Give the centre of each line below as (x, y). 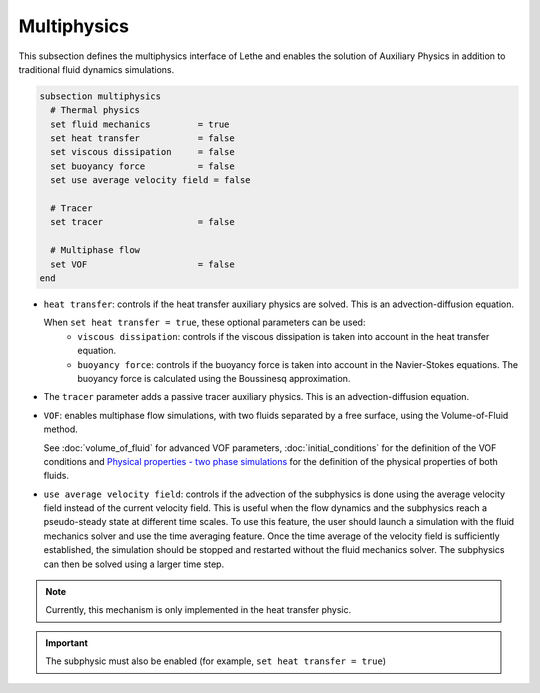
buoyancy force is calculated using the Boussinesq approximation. (214, 378)
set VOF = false (142, 264)
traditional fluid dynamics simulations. (96, 69)
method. (61, 429)
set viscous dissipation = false (142, 152)
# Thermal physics (95, 110)
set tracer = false (142, 222)
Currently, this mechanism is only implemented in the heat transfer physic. (198, 610)
